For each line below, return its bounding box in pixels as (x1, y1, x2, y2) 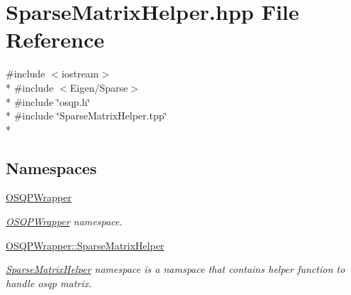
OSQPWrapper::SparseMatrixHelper (6, 237, 164, 252)
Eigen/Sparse (70, 80, 128, 95)
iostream (61, 66, 99, 81)
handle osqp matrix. (6, 275, 92, 290)
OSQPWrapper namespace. (6, 214, 122, 229)
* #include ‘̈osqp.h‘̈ (6, 94, 90, 109)
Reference (6, 25, 105, 54)
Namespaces (6, 156, 97, 178)
